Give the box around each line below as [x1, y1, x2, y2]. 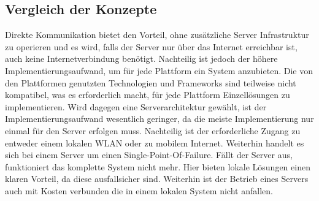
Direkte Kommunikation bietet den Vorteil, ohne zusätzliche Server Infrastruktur [5, 28, 309, 41]
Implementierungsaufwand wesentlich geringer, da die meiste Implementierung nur [5, 112, 314, 125]
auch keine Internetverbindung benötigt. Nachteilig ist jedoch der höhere [5, 52, 278, 65]
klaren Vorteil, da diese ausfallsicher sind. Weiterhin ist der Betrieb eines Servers [5, 172, 309, 185]
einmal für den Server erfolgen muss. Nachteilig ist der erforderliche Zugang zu [5, 124, 301, 137]
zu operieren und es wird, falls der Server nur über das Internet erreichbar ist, [5, 40, 298, 53]
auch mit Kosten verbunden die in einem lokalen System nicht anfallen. [5, 184, 273, 197]
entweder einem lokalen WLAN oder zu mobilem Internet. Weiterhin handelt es [5, 136, 304, 149]
